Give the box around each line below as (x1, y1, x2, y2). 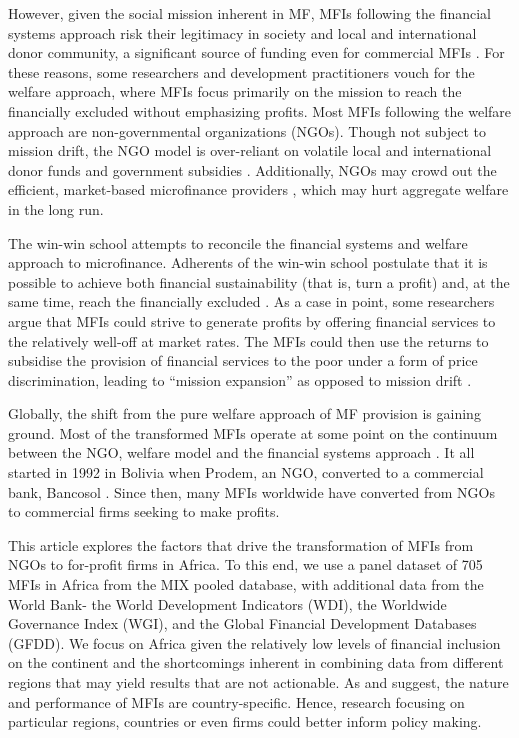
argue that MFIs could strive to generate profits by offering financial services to (8, 310, 496, 331)
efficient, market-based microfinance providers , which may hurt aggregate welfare (8, 179, 509, 200)
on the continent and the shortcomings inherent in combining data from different (8, 652, 504, 673)
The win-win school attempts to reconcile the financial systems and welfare (8, 232, 468, 253)
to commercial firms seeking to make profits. (8, 501, 280, 522)
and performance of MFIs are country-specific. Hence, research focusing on (8, 691, 465, 712)
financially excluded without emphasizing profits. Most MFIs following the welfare (8, 100, 512, 121)
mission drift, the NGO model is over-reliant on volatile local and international (8, 140, 492, 161)
